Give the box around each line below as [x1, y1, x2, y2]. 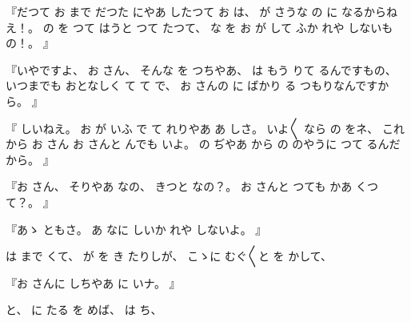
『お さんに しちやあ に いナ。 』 [6, 274, 181, 291]
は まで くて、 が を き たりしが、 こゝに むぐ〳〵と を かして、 [6, 248, 333, 264]
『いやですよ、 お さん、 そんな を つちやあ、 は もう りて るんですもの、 [6, 61, 397, 78]
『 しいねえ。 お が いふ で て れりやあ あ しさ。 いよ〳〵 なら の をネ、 [6, 119, 379, 136]
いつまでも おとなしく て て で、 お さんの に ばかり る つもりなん [6, 77, 356, 94]
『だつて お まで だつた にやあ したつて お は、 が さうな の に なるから [6, 3, 386, 19]
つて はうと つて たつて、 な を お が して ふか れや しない [72, 18, 382, 35]
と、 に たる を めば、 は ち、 [6, 301, 162, 318]
